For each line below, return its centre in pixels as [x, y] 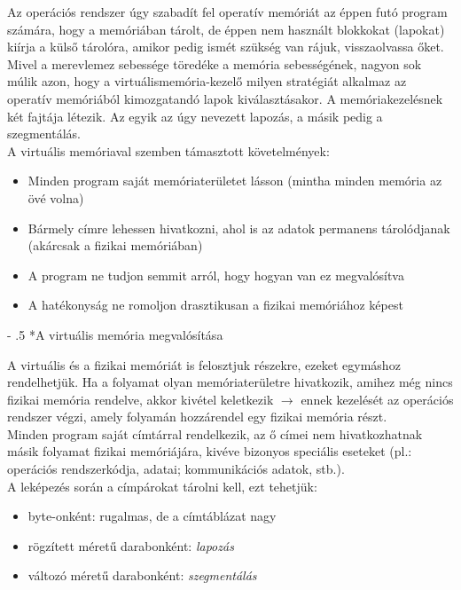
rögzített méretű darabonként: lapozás [131, 545]
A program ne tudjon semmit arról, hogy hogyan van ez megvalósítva [216, 275]
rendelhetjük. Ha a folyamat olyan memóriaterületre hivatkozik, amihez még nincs [230, 382]
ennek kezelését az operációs [377, 399]
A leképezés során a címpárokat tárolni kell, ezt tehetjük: [162, 486]
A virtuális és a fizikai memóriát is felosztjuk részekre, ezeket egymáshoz [204, 364]
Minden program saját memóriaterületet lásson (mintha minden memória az [235, 181]
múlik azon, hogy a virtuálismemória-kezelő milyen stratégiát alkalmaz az [207, 81]
